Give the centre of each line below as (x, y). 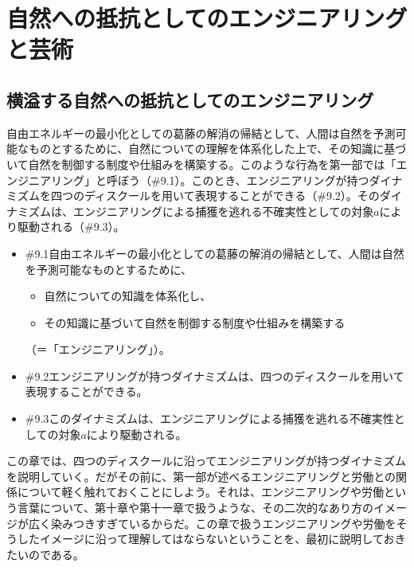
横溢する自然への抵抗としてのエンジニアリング (190, 99)
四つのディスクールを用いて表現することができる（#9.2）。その (215, 196)
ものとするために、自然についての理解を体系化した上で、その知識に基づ (217, 149)
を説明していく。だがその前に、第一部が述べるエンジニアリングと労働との (201, 476)
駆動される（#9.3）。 (71, 227)
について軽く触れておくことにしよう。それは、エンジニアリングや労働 (200, 492)
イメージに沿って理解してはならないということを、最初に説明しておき (223, 539)
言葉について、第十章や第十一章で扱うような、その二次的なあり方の (195, 508)
